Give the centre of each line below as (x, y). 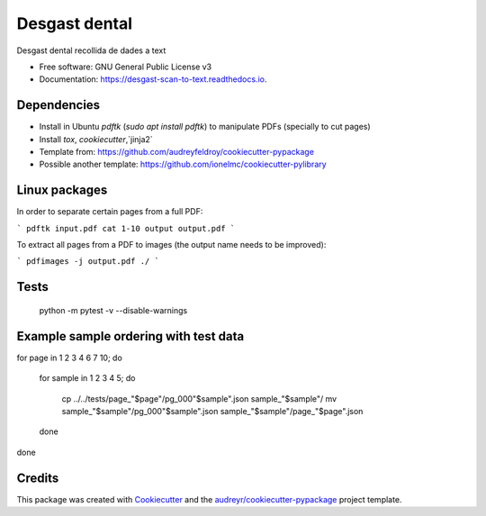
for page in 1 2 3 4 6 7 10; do (70, 358)
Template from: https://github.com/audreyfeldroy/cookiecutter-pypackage (177, 152)
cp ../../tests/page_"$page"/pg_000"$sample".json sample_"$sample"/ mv (199, 398)
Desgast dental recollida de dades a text (91, 50)
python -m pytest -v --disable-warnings (113, 310)
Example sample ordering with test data (130, 336)
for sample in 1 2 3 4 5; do (87, 378)
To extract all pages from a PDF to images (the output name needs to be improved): (171, 245)
